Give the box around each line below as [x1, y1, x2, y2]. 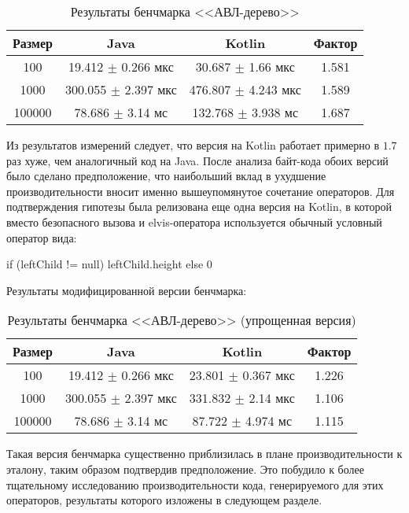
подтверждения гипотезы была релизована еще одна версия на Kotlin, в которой [6, 198, 392, 215]
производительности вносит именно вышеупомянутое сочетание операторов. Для [6, 183, 395, 199]
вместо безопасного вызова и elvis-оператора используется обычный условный [6, 213, 382, 230]
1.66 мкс [249, 57, 295, 76]
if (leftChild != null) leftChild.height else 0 [6, 256, 212, 272]
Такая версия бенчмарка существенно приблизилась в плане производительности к [6, 445, 403, 462]
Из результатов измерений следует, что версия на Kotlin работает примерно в [6, 137, 379, 153]
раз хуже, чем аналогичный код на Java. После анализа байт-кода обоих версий [6, 152, 389, 168]
